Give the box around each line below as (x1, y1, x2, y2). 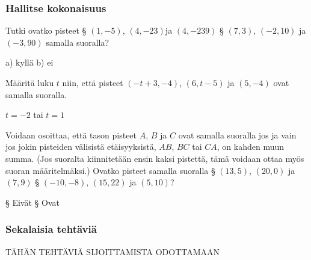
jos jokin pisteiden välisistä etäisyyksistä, (5, 140, 156, 153)
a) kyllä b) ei (5, 56, 54, 69)
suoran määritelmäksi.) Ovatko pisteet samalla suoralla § (5, 164, 215, 176)
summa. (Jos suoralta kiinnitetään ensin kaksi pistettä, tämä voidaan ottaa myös (5, 152, 304, 164)
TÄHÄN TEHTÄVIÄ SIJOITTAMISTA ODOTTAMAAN (5, 245, 220, 258)
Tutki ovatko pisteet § (5, 24, 87, 37)
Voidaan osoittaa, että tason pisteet (5, 128, 137, 141)
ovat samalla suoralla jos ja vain (178, 128, 297, 141)
